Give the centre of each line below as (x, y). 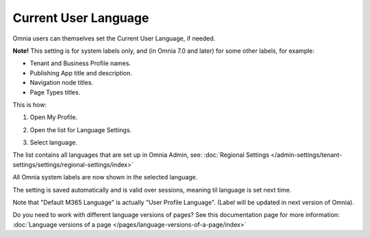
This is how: (30, 104)
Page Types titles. (55, 92)
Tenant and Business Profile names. (81, 63)
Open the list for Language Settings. (81, 129)
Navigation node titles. (62, 83)
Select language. (54, 142)
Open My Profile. (54, 117)
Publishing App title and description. (81, 73)
